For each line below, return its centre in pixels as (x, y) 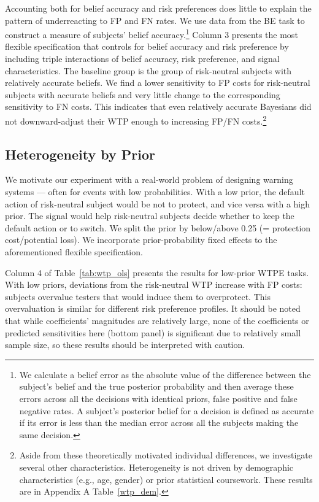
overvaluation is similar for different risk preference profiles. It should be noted (153, 308)
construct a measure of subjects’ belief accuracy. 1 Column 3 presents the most (152, 33)
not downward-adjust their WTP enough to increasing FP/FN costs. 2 (136, 120)
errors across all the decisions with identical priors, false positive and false (158, 398)
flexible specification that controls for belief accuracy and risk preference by (147, 46)
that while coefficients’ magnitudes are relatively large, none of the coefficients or (157, 320)
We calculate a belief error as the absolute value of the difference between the (165, 374)
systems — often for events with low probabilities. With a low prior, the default (155, 192)
